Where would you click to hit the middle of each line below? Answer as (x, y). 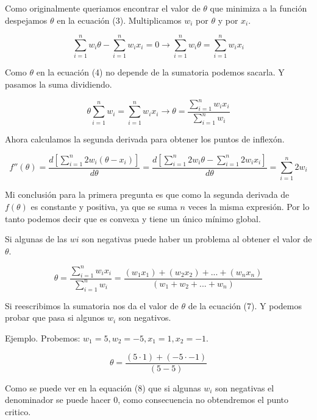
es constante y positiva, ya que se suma (104, 206)
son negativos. (145, 317)
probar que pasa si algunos (55, 317)
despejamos (26, 20)
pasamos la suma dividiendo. (59, 84)
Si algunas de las (36, 239)
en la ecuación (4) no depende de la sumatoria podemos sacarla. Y (160, 72)
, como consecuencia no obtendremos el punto (203, 400)
